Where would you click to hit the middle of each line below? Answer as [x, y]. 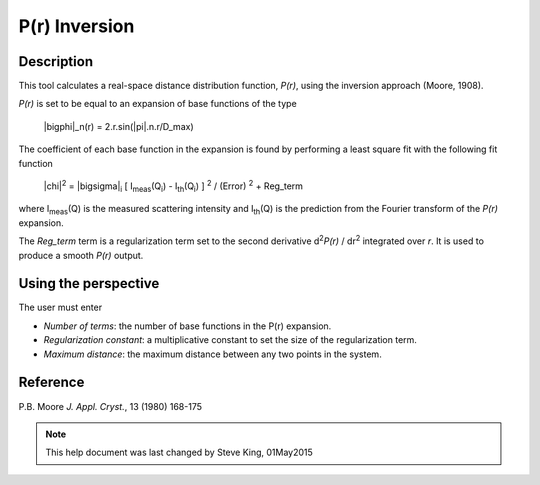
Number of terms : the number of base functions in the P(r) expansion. [187, 326]
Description [56, 61]
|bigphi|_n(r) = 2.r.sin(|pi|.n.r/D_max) [118, 126]
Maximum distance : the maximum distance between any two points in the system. [212, 354]
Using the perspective [89, 283]
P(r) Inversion [76, 26]
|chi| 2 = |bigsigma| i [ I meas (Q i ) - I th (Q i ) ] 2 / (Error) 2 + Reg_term [173, 186]
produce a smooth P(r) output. [81, 255]
